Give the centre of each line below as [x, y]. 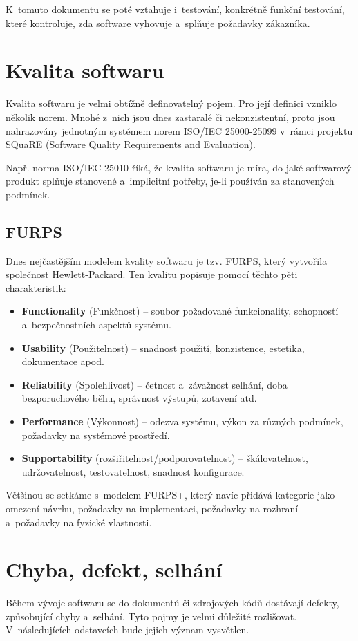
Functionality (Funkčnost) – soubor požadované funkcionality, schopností [180, 311]
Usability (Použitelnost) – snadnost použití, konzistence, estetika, [163, 347]
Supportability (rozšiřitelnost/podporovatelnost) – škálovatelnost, [165, 458]
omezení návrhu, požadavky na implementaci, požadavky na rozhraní [152, 508]
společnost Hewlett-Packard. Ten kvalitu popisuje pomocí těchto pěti [152, 274]
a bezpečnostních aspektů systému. [96, 325]
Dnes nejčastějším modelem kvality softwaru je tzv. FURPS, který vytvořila [167, 260]
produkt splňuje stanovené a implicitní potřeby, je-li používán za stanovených [170, 181]
